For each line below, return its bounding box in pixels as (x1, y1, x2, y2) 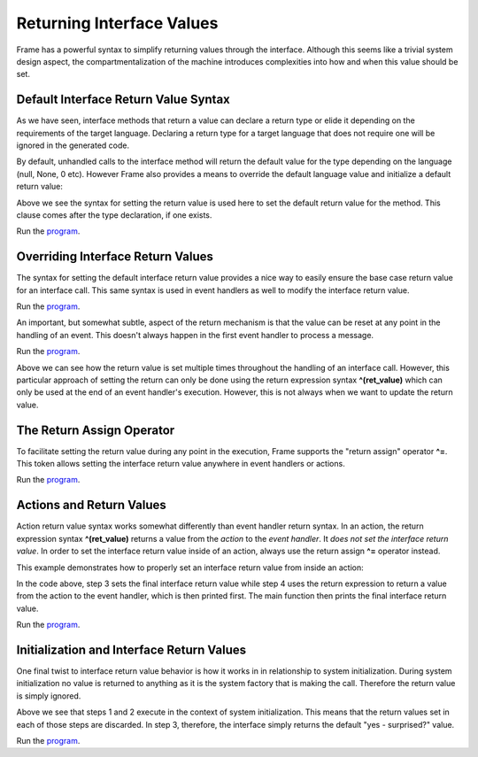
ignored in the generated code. (16, 140, 130, 151)
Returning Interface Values (16, 13, 219, 33)
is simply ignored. (16, 691, 81, 701)
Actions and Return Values (16, 498, 167, 513)
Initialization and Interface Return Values (16, 642, 247, 657)
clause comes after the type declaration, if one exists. (16, 209, 212, 220)
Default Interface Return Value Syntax (16, 92, 230, 107)
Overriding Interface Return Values (16, 249, 214, 265)
